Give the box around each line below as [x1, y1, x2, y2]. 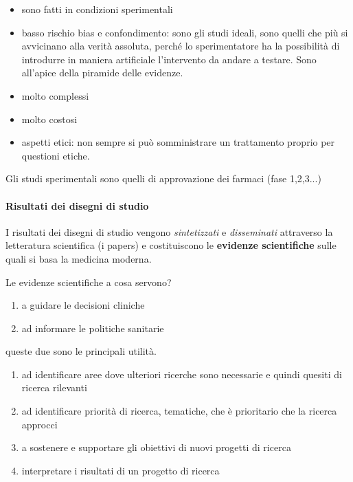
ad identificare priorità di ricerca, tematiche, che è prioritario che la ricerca [21, 404, 337, 418]
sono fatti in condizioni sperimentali [21, 2, 173, 16]
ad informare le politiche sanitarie [21, 320, 164, 335]
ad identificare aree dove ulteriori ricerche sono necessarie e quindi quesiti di [21, 366, 342, 381]
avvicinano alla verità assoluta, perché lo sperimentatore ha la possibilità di [21, 39, 340, 53]
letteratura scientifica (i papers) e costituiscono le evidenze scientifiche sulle [5, 238, 337, 252]
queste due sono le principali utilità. [5, 344, 157, 358]
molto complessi [21, 88, 89, 102]
